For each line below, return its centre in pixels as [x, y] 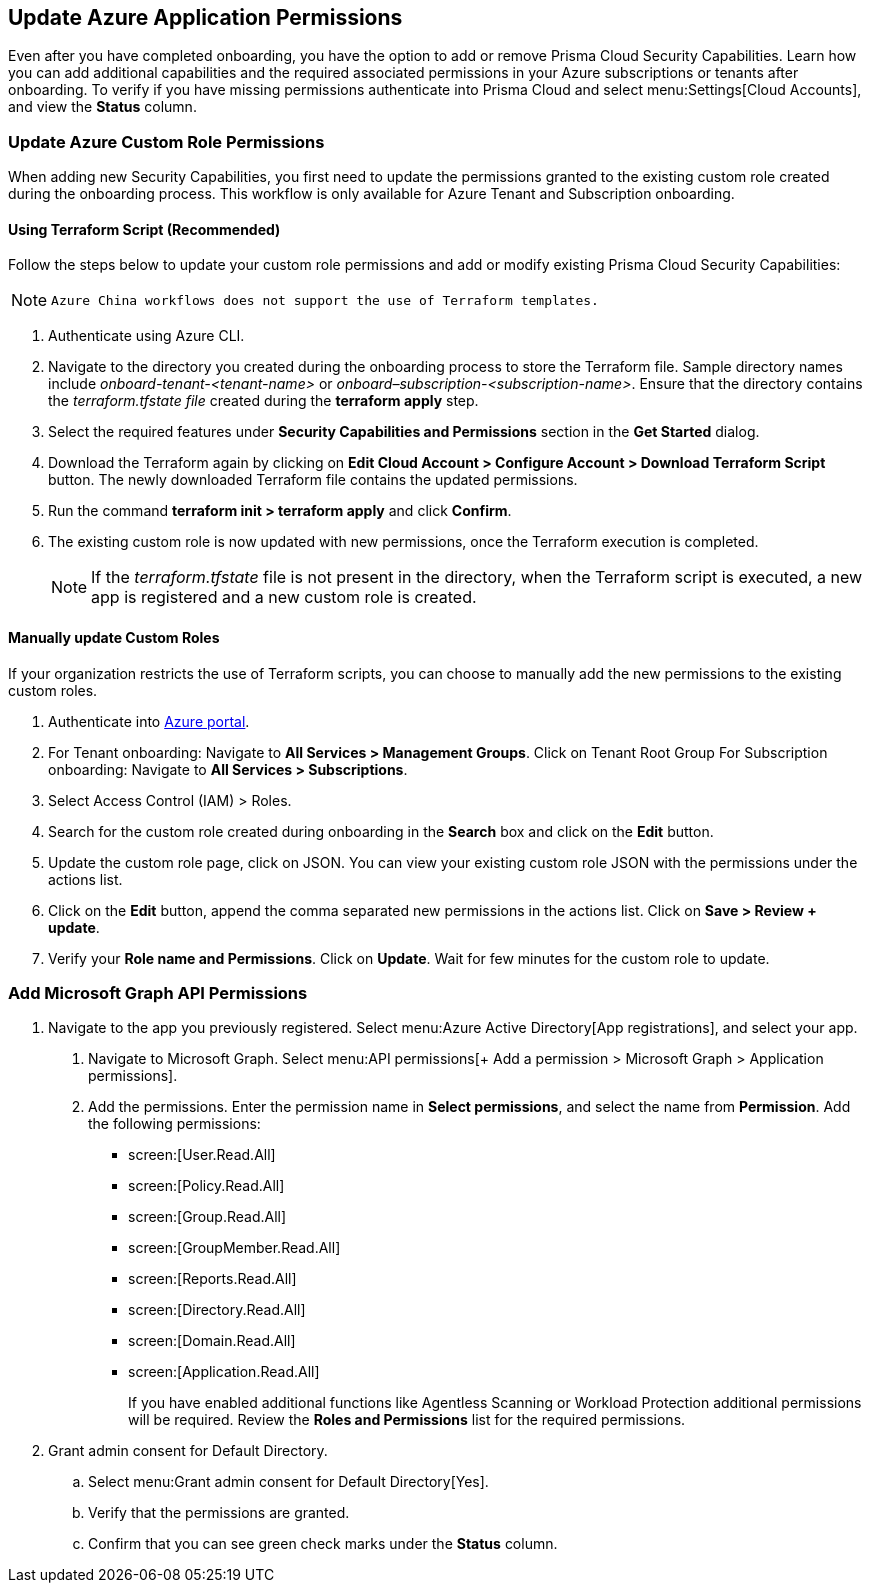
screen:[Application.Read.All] [224, 1372]
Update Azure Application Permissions [205, 17]
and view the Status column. [102, 107]
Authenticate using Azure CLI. [146, 336]
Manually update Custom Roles [114, 637]
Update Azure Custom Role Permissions [166, 141]
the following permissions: [174, 1124]
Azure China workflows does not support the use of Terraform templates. [325, 300]
